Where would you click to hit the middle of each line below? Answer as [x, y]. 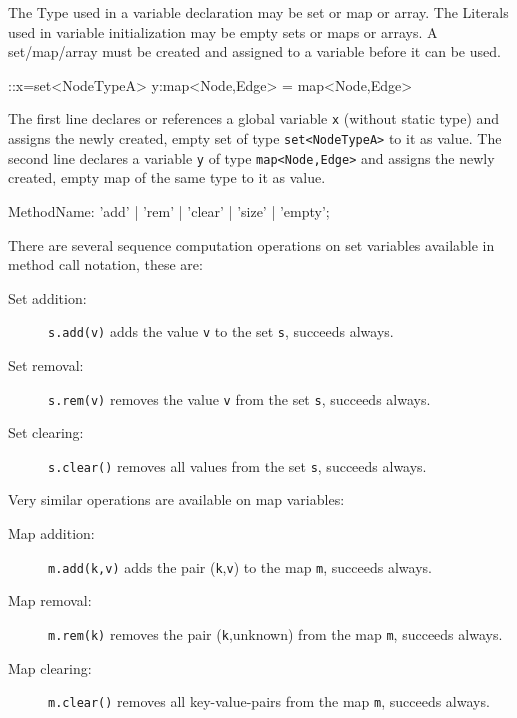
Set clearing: [46, 432]
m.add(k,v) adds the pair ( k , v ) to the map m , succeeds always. [240, 566]
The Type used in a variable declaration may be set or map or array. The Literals [258, 12]
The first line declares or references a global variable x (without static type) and [254, 118]
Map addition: [51, 533]
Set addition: [47, 297]
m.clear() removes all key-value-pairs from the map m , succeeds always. [269, 701]
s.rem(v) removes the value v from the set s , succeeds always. [239, 398]
